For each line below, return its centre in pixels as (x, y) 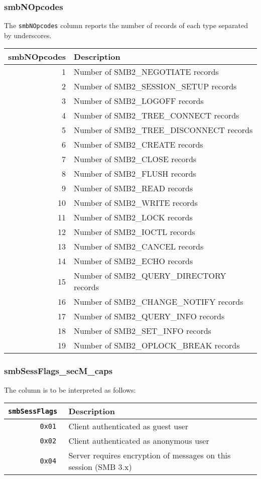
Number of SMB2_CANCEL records (139, 247)
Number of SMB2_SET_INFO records (143, 331)
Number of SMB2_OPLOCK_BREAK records (157, 345)
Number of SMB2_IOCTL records (135, 232)
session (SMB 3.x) (100, 467)
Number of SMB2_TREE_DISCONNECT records (163, 130)
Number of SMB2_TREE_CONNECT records (157, 115)
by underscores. (28, 35)
